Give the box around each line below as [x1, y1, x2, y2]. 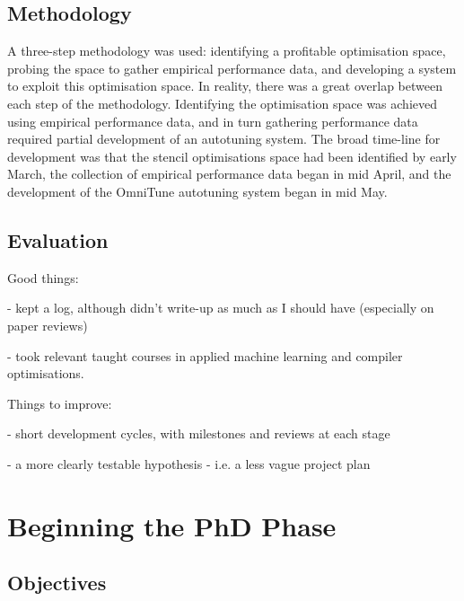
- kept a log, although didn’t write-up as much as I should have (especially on [7, 298, 434, 317]
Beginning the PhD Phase [7, 507, 337, 544]
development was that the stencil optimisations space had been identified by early [7, 146, 457, 165]
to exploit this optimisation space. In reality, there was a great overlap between [7, 76, 442, 95]
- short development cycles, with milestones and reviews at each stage [7, 424, 390, 443]
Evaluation [7, 225, 109, 253]
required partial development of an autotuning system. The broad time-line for [7, 129, 441, 148]
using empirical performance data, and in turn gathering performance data [7, 111, 418, 130]
